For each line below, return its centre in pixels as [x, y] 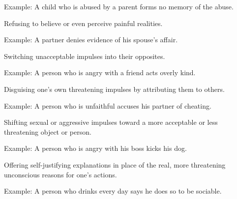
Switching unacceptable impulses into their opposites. [85, 56]
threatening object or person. [48, 131]
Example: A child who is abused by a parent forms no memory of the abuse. [119, 6]
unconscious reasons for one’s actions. [60, 174]
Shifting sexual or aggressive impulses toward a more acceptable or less [111, 122]
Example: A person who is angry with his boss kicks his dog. [95, 148]
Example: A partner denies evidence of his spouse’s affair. [91, 40]
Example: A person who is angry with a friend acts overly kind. [100, 72]
